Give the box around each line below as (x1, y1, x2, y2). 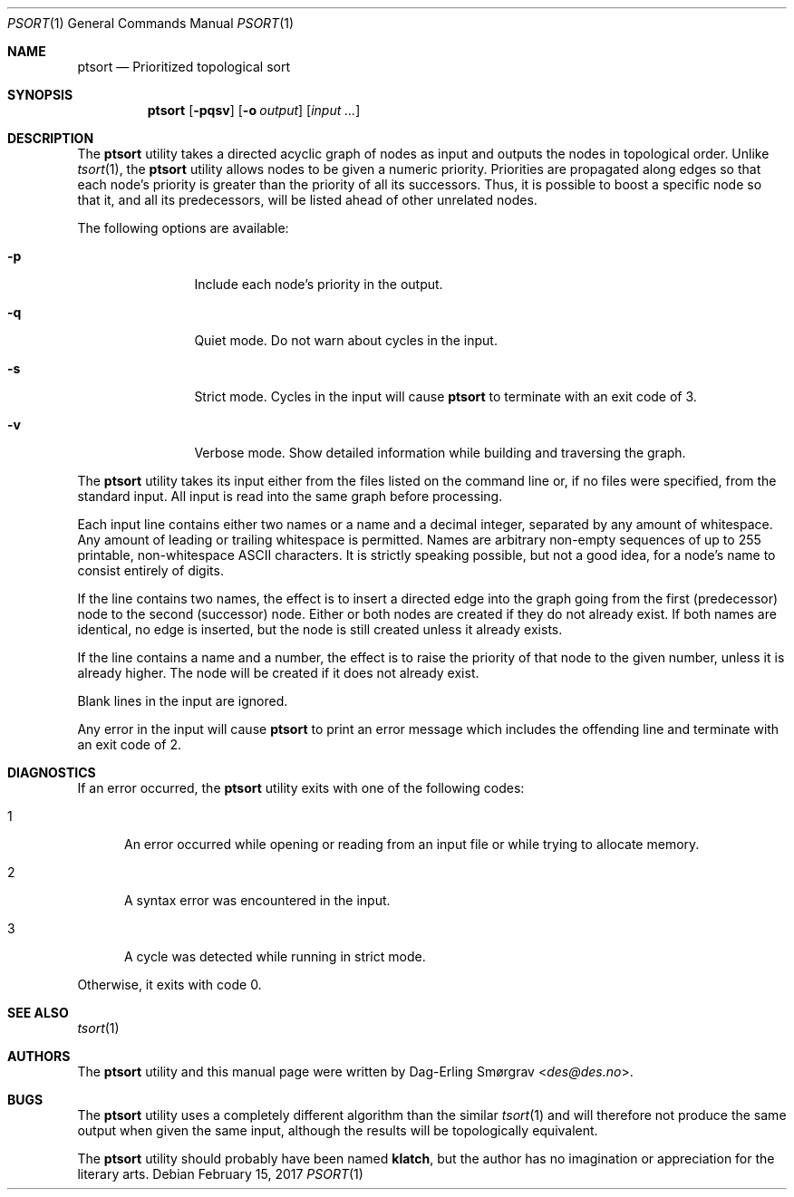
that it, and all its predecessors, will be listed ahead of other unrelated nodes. (77, 192, 537, 208)
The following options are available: (77, 220, 289, 236)
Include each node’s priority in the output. (194, 276, 443, 292)
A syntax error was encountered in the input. (124, 893, 391, 908)
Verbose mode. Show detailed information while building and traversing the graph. (194, 445, 686, 460)
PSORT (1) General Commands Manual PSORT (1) (7, 15, 295, 31)
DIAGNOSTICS (7, 765, 96, 780)
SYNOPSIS (7, 87, 73, 102)
